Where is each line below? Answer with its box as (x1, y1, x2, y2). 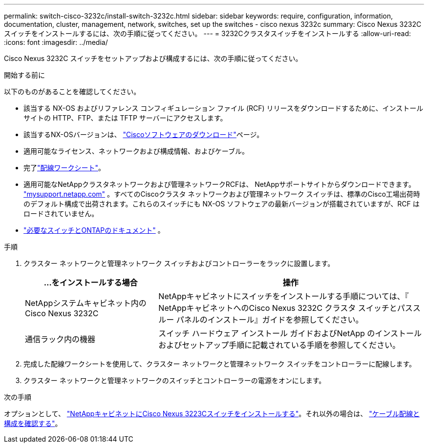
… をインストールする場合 (43, 278, 138, 287)
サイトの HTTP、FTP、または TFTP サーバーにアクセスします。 (23, 114, 227, 122)
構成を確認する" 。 (4, 419, 62, 427)
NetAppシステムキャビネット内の (25, 298, 147, 308)
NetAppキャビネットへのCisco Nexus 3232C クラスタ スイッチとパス (158, 303, 413, 313)
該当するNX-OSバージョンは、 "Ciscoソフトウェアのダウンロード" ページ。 (23, 130, 264, 139)
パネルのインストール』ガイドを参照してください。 (176, 315, 364, 325)
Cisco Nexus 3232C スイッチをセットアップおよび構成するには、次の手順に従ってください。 (4, 54, 302, 62)
